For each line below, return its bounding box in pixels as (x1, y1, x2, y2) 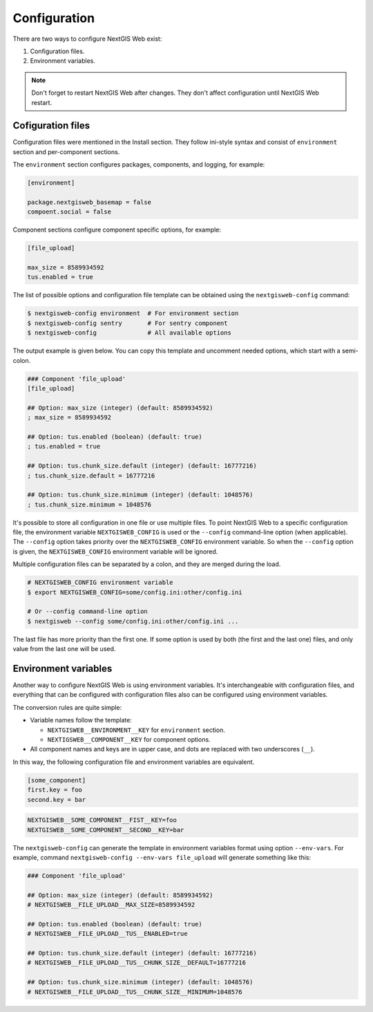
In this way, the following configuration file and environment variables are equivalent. (12, 758, 255, 766)
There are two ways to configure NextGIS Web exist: (12, 35, 162, 43)
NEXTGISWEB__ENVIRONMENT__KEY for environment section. (47, 726, 226, 734)
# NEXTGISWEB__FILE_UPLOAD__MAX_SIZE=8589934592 (27, 901, 195, 909)
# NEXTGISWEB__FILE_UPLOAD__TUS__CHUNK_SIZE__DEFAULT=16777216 (27, 959, 247, 967)
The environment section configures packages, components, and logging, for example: (12, 160, 265, 169)
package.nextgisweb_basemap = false (27, 198, 152, 206)
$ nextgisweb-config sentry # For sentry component (27, 319, 228, 327)
